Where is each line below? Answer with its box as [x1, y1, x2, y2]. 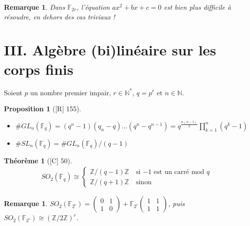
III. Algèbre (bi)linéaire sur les [4, 40, 216, 60]
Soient [4, 87, 22, 97]
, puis [168, 198, 185, 209]
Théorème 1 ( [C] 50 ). [4, 155, 72, 165]
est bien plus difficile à [164, 2, 231, 12]
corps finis [4, 59, 74, 79]
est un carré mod [154, 168, 205, 175]
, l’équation [77, 2, 110, 12]
